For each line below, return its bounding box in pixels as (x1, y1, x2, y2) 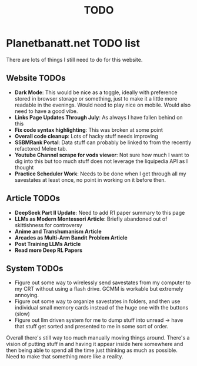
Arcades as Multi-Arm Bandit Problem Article (14, 234, 128, 241)
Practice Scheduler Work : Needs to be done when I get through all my (14, 170, 186, 177)
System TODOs (6, 263, 64, 274)
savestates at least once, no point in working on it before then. (14, 176, 166, 183)
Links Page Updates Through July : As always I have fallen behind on (14, 114, 183, 121)
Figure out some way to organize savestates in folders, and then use (14, 298, 181, 305)
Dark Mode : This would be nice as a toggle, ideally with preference (14, 89, 178, 96)
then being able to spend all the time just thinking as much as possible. (6, 347, 178, 354)
